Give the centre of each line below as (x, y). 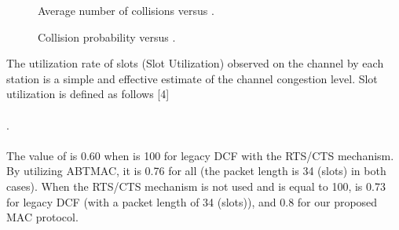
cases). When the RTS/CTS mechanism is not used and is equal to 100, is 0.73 (196, 186)
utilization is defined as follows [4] (88, 94)
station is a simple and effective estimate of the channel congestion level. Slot (192, 78)
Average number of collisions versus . (126, 10)
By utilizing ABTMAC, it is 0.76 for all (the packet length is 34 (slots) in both (196, 171)
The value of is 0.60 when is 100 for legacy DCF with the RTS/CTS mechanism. (200, 155)
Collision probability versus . (107, 37)
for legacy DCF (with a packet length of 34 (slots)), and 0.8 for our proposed (192, 201)
